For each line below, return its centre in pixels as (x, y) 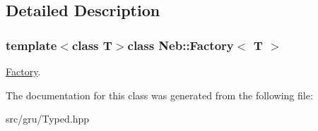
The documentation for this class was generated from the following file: (159, 95)
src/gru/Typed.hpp (48, 119)
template (31, 45)
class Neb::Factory (181, 45)
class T (92, 45)
